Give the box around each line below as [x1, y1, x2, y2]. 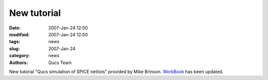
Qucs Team [48, 60, 72, 66]
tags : [9, 39, 20, 45]
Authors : [9, 60, 28, 66]
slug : [9, 45, 20, 52]
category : [9, 53, 30, 59]
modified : [9, 31, 30, 37]
